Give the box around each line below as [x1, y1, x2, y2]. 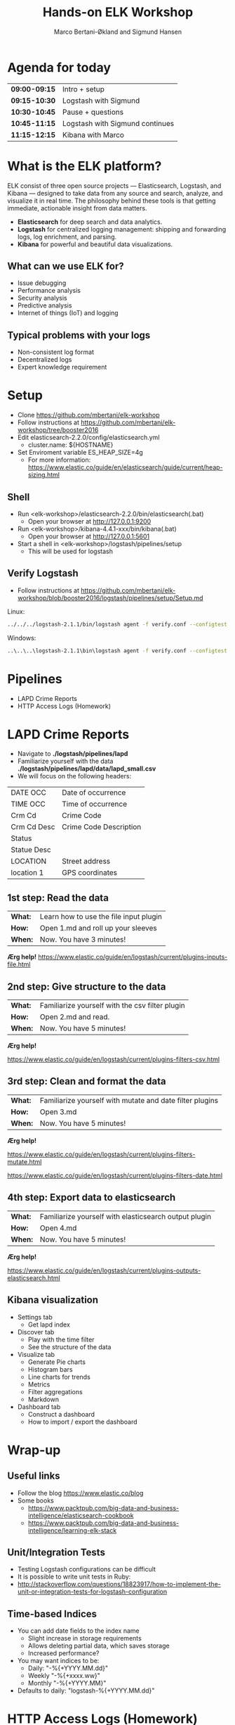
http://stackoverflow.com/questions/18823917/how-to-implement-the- [17, 1580, 221, 1588]
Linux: [7, 607, 25, 616]
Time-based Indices [7, 1607, 97, 1619]
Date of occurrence [62, 788, 126, 797]
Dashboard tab [17, 1402, 61, 1411]
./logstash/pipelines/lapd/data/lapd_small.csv [17, 764, 156, 773]
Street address [62, 857, 111, 866]
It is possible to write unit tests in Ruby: [17, 1572, 131, 1581]
